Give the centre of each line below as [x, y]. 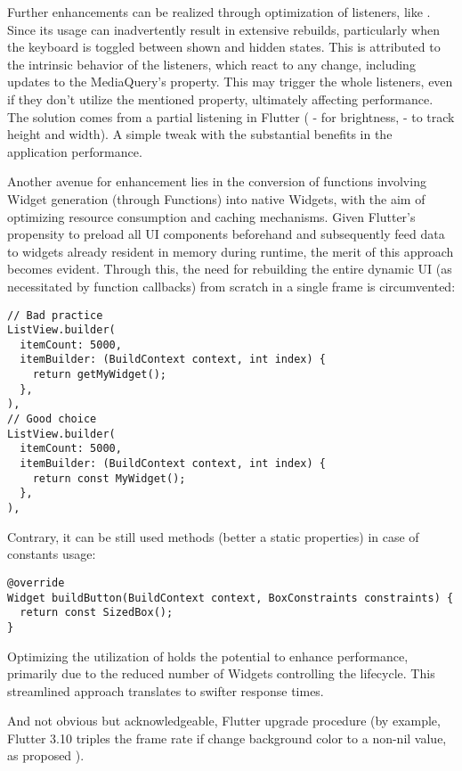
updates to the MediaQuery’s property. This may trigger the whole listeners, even [230, 82]
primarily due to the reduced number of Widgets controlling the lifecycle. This [221, 673]
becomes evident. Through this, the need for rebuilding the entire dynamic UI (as [230, 269]
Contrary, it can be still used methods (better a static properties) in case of [213, 536]
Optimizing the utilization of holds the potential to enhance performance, [208, 656]
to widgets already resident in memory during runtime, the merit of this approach [231, 251]
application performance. [75, 151]
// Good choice [52, 419]
